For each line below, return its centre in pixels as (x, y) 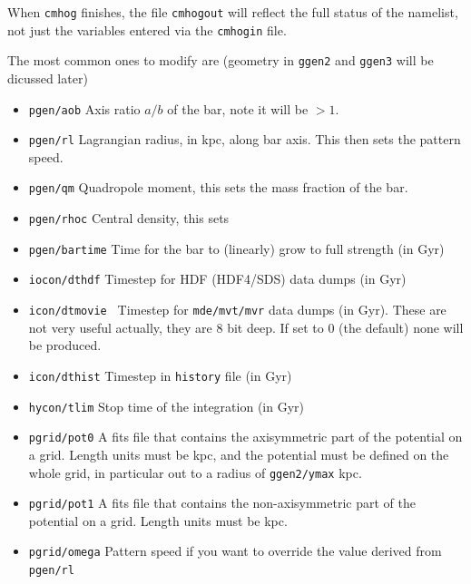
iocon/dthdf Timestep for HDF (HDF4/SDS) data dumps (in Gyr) (217, 279)
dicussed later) (48, 78)
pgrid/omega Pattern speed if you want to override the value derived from (235, 551)
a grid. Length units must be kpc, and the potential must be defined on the (239, 454)
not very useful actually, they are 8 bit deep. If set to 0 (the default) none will (246, 327)
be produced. (65, 345)
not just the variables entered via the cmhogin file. (147, 29)
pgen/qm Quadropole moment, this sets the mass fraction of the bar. (218, 187)
